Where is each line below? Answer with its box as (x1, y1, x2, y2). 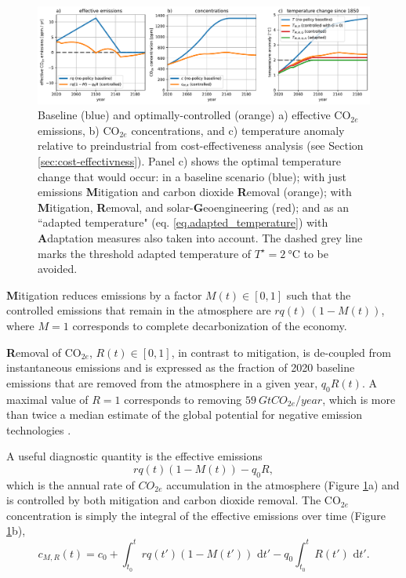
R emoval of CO (6, 344, 82, 360)
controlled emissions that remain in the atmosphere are (6, 302, 271, 318)
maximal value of (6, 391, 89, 407)
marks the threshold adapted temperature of (38, 245, 252, 261)
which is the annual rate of (6, 476, 135, 493)
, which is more (322, 391, 396, 407)
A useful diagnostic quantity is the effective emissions (6, 448, 263, 464)
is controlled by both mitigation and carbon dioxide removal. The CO (6, 492, 341, 508)
